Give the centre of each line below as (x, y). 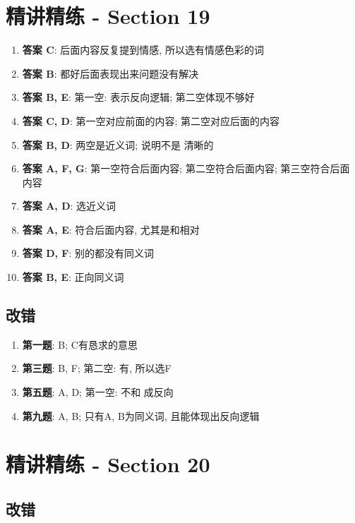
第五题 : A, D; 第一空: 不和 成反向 (98, 392)
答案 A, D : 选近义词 (69, 206)
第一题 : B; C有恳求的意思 (80, 344)
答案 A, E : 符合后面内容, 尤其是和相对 (111, 229)
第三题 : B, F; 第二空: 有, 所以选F (97, 368)
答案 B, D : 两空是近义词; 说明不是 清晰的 (118, 144)
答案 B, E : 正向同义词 (73, 277)
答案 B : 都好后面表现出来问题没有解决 (110, 73)
